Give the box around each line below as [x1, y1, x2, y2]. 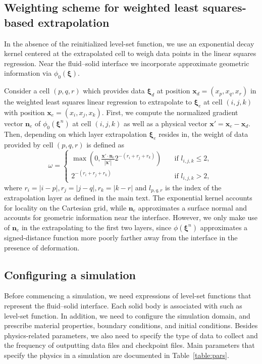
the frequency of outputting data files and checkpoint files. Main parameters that [4, 340, 255, 350]
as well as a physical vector [123, 118, 207, 128]
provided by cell [4, 139, 54, 149]
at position [156, 85, 190, 96]
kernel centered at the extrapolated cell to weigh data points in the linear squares [4, 48, 256, 59]
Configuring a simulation [4, 267, 136, 282]
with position [4, 107, 45, 117]
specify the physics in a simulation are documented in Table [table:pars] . [4, 349, 229, 360]
